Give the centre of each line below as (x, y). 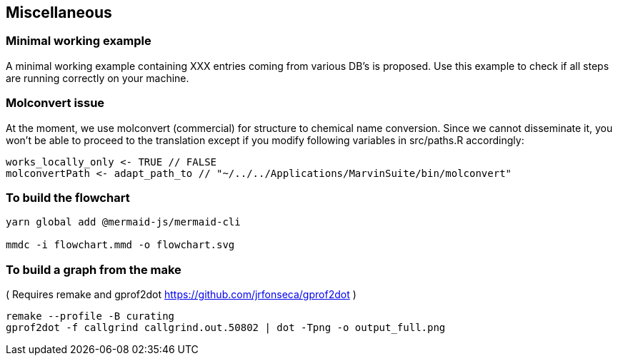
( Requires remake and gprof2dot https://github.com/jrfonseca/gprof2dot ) (181, 295)
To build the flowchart (68, 197)
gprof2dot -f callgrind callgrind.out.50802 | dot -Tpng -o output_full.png (226, 328)
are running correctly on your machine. (98, 78)
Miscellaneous (59, 12)
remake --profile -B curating (90, 316)
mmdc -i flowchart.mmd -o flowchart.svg (120, 245)
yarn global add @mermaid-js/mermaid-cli (123, 222)
